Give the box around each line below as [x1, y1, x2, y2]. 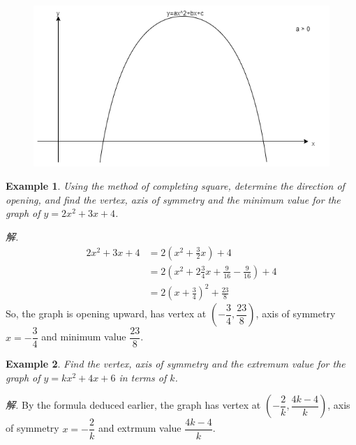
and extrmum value [98, 421, 181, 435]
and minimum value [41, 329, 126, 344]
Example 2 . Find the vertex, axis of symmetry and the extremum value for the [6, 356, 346, 371]
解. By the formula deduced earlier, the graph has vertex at [6, 398, 261, 412]
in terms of [119, 370, 167, 384]
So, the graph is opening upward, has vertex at [6, 306, 207, 321]
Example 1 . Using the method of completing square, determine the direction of [6, 179, 345, 193]
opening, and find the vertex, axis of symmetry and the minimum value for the [6, 192, 341, 206]
